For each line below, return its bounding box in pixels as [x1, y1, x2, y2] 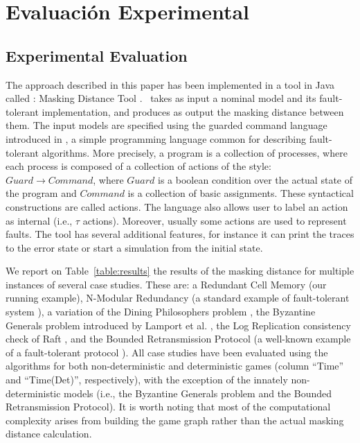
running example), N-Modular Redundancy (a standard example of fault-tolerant [6, 290, 350, 305]
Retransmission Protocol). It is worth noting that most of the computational [6, 399, 331, 414]
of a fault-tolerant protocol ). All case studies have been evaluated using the [6, 345, 328, 359]
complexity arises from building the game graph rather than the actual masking [6, 412, 344, 427]
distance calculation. [6, 426, 92, 441]
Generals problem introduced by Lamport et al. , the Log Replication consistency [6, 318, 351, 332]
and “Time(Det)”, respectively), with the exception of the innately [6, 372, 288, 387]
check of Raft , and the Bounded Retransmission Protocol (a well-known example [6, 331, 351, 346]
